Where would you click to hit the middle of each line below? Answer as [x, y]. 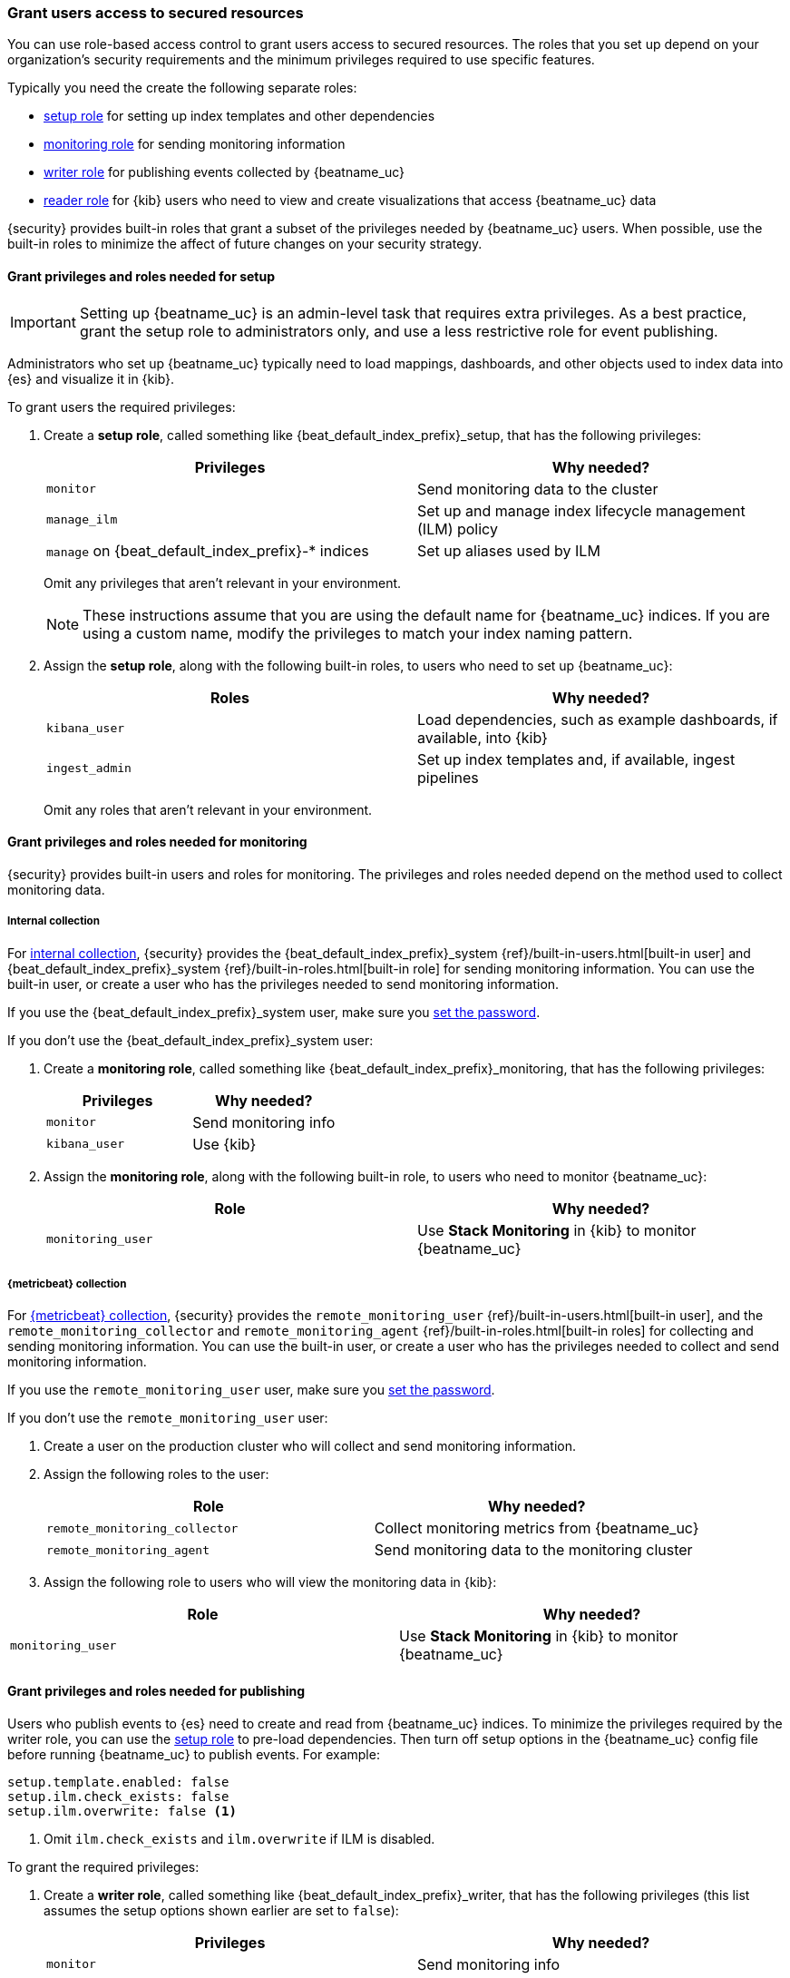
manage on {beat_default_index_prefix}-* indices [208, 550]
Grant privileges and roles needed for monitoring [157, 842]
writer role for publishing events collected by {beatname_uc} [224, 172]
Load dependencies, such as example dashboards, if [598, 719]
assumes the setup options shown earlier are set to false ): [221, 1910]
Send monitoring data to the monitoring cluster [533, 1550]
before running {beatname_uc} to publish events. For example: [194, 1754]
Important [43, 322]
